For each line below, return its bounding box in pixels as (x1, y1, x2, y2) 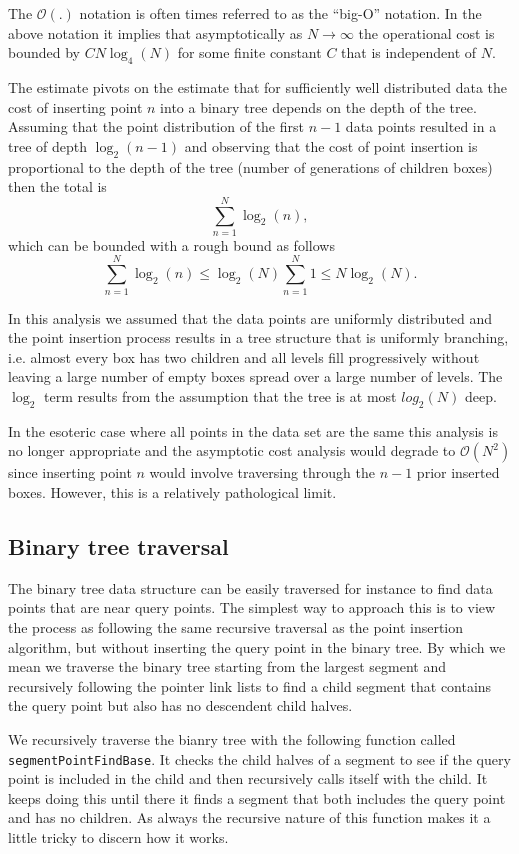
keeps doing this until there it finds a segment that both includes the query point (8, 787, 506, 808)
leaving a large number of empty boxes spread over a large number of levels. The (8, 366, 503, 387)
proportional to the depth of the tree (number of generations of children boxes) (8, 156, 493, 177)
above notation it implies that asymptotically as (8, 22, 303, 43)
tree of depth (8, 135, 87, 156)
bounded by (8, 42, 80, 63)
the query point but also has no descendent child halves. (8, 695, 353, 716)
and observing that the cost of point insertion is (184, 135, 478, 156)
